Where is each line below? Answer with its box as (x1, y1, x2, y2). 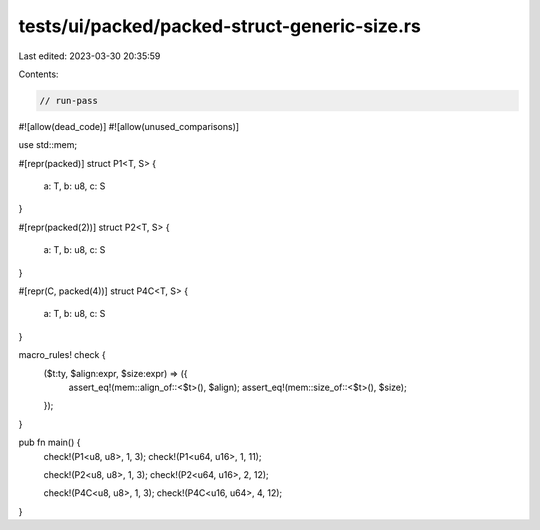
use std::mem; (18, 139, 78, 151)
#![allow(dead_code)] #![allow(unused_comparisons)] (18, 120, 240, 132)
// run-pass (39, 95, 99, 106)
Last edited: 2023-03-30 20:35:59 (18, 50, 161, 62)
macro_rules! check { (18, 349, 106, 361)
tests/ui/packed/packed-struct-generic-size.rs (18, 15, 422, 37)
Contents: (18, 68, 59, 80)
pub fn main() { (18, 436, 81, 449)
